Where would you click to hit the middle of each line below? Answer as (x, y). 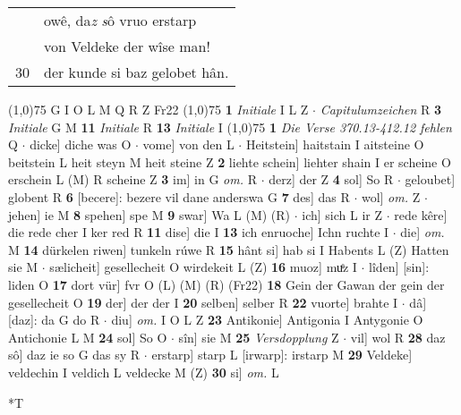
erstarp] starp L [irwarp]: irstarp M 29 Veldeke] (282, 355)
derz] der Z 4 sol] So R (331, 179)
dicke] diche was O (81, 144)
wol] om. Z (391, 196)
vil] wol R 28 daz (398, 337)
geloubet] (430, 179)
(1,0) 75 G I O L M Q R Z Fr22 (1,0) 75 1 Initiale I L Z (158, 109)
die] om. (423, 232)
